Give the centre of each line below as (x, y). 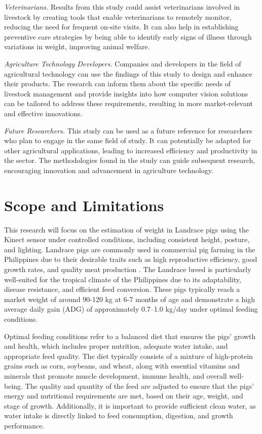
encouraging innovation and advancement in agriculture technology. (109, 170)
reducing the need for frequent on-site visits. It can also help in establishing (121, 27)
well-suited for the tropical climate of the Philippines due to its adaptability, (123, 279)
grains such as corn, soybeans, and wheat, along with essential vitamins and (122, 366)
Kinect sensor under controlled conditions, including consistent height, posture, (127, 239)
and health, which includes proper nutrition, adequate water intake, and (116, 346)
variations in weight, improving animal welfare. (77, 46)
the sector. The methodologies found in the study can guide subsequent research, (130, 160)
